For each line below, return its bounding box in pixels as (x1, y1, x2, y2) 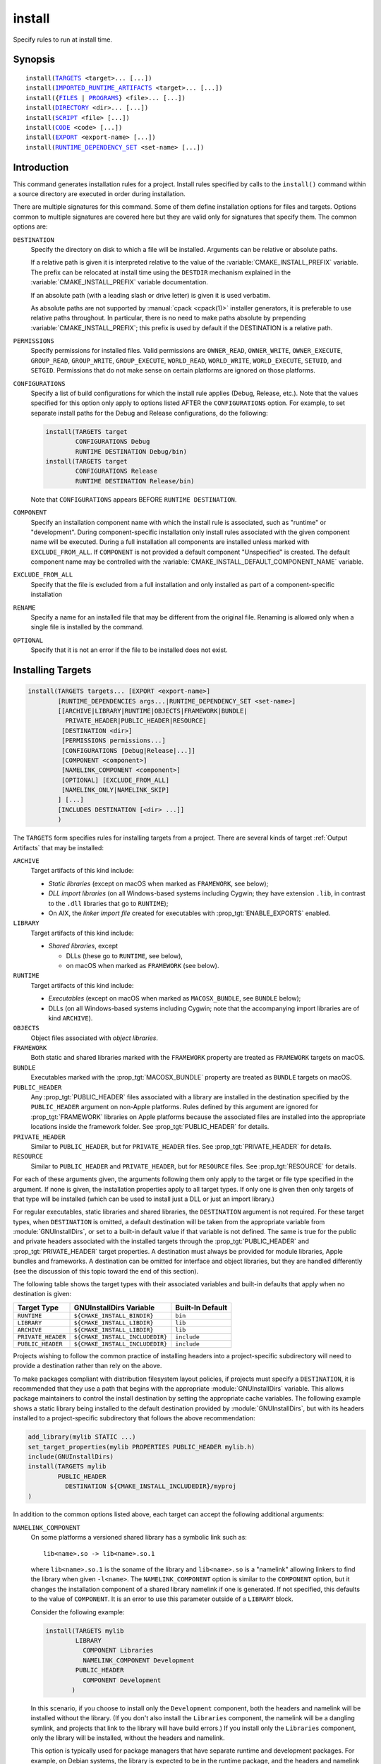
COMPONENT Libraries (82, 1646, 155, 1655)
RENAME (13, 603, 36, 612)
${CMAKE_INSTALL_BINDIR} (73, 1312, 154, 1319)
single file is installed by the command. (30, 623, 144, 632)
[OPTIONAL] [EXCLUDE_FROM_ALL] (61, 776, 169, 784)
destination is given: (13, 1290, 72, 1298)
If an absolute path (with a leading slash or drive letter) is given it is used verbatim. (30, 291, 271, 299)
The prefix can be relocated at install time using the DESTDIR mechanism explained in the (30, 268, 291, 277)
